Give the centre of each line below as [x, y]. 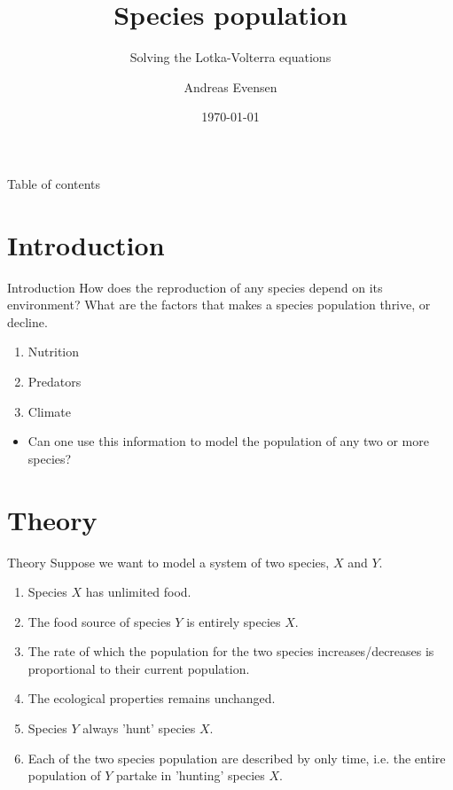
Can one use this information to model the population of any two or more [228, 441]
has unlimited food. [138, 592]
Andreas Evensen [230, 86]
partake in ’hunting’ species [190, 775]
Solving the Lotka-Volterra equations [230, 57]
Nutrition [54, 352]
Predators [55, 381]
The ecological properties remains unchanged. [152, 698]
